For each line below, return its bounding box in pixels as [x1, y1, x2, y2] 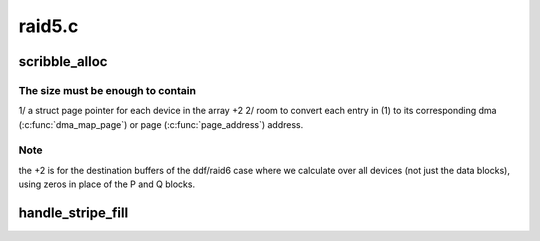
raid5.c [18, 15, 79, 37]
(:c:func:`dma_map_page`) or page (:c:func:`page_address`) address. [18, 118, 304, 130]
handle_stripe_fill [18, 205, 129, 222]
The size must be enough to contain [18, 83, 197, 97]
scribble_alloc [18, 53, 108, 70]
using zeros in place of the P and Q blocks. [18, 178, 195, 190]
